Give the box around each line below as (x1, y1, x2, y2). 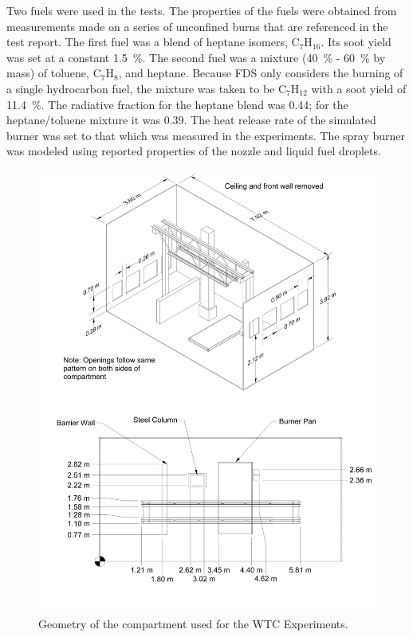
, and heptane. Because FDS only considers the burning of (118, 64, 403, 81)
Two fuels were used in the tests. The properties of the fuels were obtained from (6, 2, 397, 18)
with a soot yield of (311, 80, 407, 96)
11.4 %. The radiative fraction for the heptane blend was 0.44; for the (6, 96, 348, 112)
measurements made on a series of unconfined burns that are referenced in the (6, 18, 388, 34)
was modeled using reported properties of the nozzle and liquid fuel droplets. (6, 143, 381, 159)
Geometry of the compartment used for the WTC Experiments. (38, 616, 348, 632)
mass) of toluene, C (6, 64, 101, 81)
